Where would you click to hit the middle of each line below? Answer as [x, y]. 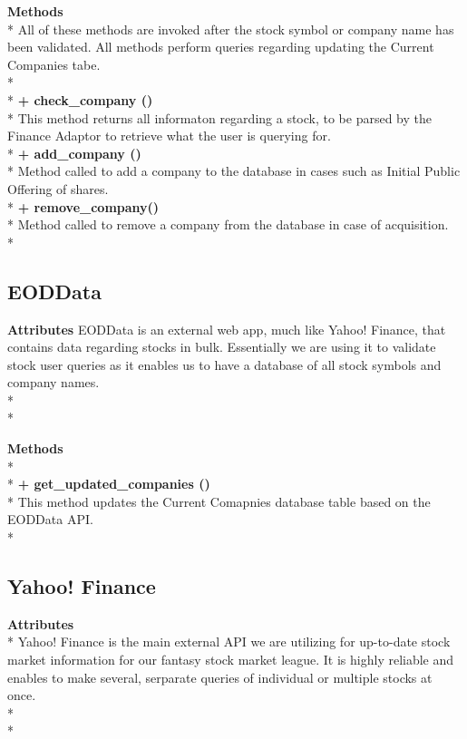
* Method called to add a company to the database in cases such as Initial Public [234, 171]
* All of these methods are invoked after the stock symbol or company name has [231, 29]
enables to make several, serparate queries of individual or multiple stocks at [220, 677]
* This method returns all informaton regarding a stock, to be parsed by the [220, 117]
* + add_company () [74, 153]
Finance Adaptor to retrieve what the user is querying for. [169, 136]
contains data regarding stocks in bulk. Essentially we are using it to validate [222, 347]
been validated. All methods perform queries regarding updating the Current [221, 47]
